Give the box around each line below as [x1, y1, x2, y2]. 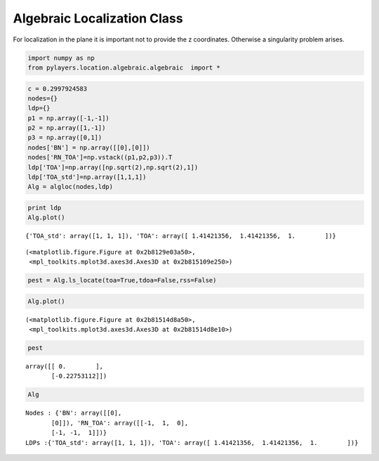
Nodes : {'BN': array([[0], [25, 409, 122, 417]
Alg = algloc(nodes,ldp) [27, 183, 114, 191]
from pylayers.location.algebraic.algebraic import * [27, 63, 220, 72]
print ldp [27, 204, 62, 212]
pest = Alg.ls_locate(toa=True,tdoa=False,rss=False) [27, 276, 217, 285]
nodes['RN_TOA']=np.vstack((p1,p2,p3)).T [27, 153, 173, 162]
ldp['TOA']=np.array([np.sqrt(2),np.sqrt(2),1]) [27, 163, 199, 171]
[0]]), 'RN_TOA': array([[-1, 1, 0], [51, 419, 189, 427]
